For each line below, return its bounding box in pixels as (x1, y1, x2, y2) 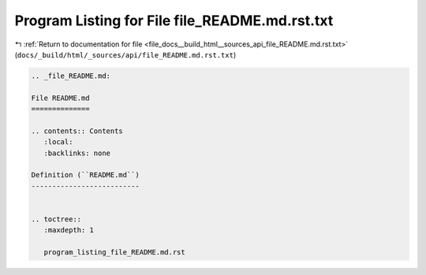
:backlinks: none (43, 148, 110, 158)
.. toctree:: (31, 215, 82, 224)
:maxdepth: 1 (43, 225, 95, 235)
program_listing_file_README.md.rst (43, 248, 185, 257)
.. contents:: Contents (31, 126, 124, 136)
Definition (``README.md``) (31, 170, 140, 180)
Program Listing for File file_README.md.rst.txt (14, 12, 334, 29)
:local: (43, 138, 73, 147)
